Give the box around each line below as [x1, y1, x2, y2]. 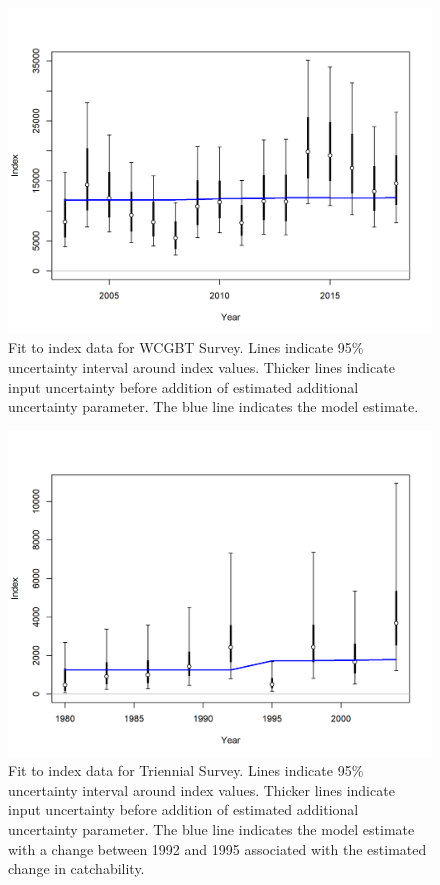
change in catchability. [8, 858, 145, 879]
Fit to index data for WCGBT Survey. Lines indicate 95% [8, 337, 364, 358]
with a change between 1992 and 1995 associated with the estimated [8, 838, 427, 859]
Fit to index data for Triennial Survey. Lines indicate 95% [8, 760, 364, 781]
